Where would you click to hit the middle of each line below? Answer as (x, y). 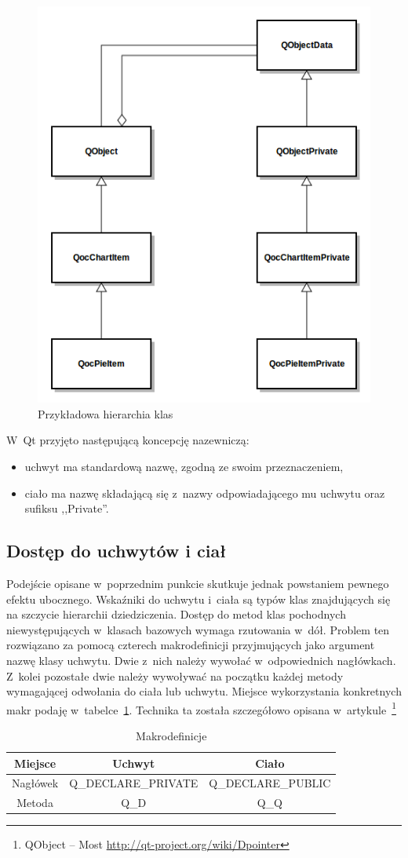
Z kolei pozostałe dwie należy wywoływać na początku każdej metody (175, 675)
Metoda (35, 803)
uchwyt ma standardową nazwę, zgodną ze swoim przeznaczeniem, (184, 466)
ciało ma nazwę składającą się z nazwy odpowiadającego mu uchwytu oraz (205, 493)
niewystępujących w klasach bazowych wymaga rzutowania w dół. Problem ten (198, 629)
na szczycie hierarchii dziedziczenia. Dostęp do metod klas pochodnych (176, 614)
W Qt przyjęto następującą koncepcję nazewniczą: (128, 440)
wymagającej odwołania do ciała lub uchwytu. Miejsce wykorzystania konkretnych (204, 691)
